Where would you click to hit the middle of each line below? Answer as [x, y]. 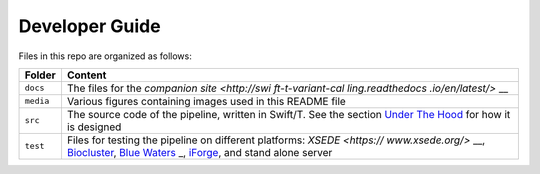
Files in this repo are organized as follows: [105, 56]
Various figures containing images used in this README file [206, 101]
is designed [94, 127]
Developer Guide [89, 26]
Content [86, 75]
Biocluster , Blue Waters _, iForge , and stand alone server [199, 152]
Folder [40, 75]
